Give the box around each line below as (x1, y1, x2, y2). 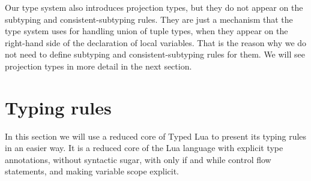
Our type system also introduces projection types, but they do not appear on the (5, 1, 303, 13)
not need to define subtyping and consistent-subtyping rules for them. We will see (5, 48, 305, 61)
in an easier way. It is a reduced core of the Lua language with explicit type (5, 141, 283, 154)
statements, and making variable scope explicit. (5, 165, 179, 177)
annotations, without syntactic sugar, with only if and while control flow (5, 153, 271, 165)
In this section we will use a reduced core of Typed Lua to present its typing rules (5, 129, 307, 142)
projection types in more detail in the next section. (5, 59, 192, 72)
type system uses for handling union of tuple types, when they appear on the (5, 25, 288, 37)
